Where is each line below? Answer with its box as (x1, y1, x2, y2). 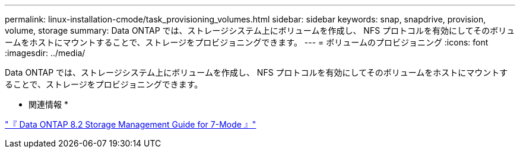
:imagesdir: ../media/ (5, 48, 85, 58)
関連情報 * (28, 99, 68, 109)
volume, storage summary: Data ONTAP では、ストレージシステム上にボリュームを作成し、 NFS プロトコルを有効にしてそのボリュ (5, 25, 515, 35)
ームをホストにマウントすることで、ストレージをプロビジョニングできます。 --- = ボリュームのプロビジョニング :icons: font (5, 37, 489, 47)
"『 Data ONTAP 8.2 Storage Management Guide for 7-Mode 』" (5, 119, 256, 129)
